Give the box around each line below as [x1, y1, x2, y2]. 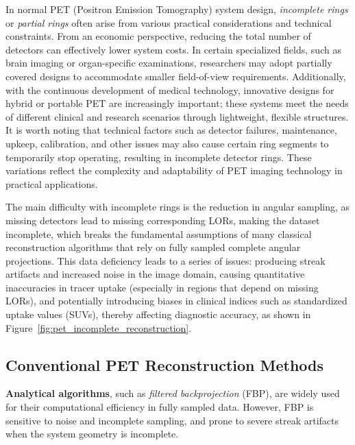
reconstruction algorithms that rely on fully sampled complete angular [5, 240, 301, 254]
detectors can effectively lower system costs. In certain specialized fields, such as [5, 42, 341, 56]
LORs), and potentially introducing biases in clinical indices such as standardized [5, 293, 347, 308]
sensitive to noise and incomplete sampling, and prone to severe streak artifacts [5, 413, 339, 427]
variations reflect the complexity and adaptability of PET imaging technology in [5, 163, 343, 178]
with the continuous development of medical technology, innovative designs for [5, 82, 334, 97]
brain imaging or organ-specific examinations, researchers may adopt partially [5, 56, 332, 70]
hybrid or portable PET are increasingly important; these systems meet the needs [5, 96, 349, 110]
